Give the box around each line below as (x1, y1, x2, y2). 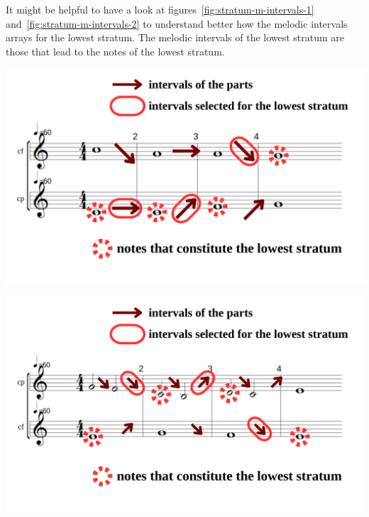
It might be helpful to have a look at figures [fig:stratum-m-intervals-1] (6, 2, 314, 16)
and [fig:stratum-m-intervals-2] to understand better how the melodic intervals (6, 16, 348, 31)
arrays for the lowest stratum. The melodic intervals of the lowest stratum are (6, 30, 345, 45)
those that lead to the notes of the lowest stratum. (6, 43, 225, 58)
